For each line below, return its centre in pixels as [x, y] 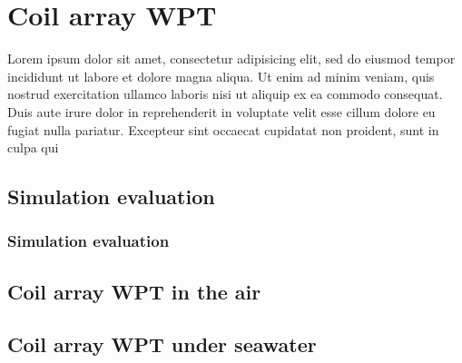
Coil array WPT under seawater [162, 344]
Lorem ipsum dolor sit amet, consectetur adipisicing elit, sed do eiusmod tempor [231, 59]
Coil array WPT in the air [134, 291]
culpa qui [33, 147]
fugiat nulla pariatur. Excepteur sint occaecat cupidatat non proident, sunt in [223, 129]
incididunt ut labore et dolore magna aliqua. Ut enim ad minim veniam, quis [221, 76]
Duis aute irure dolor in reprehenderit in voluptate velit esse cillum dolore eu [221, 111]
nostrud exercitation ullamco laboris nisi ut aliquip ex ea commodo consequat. [225, 94]
